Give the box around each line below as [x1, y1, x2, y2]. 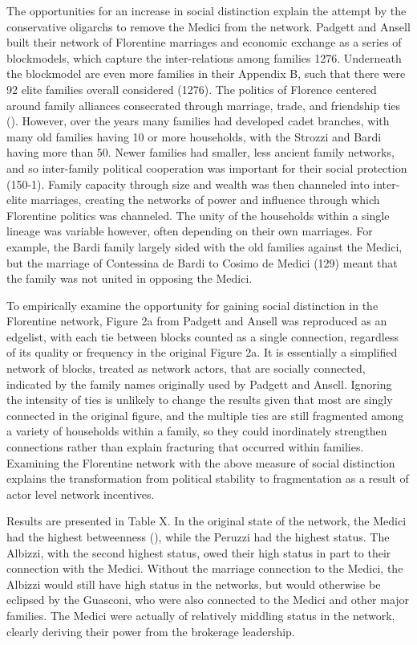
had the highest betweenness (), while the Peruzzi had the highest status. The [6, 529, 390, 545]
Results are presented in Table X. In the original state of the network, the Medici [6, 512, 407, 529]
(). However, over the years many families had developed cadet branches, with [6, 112, 390, 129]
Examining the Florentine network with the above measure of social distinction [6, 454, 395, 471]
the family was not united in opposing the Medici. [6, 270, 253, 287]
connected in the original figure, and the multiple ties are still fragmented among [6, 406, 404, 423]
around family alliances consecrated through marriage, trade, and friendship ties [6, 96, 401, 113]
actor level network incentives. [6, 485, 155, 502]
